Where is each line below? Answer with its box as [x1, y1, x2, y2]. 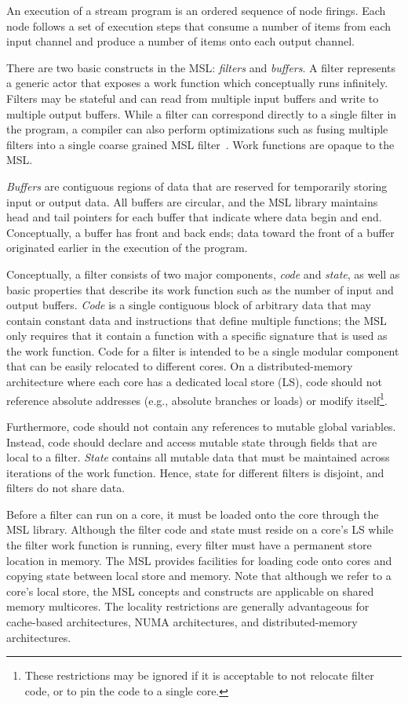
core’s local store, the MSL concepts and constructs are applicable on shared [6, 582, 374, 599]
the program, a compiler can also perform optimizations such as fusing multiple [6, 121, 388, 137]
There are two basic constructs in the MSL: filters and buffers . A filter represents [6, 59, 395, 75]
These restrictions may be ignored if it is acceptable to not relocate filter [24, 667, 374, 684]
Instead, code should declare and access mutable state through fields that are [6, 433, 377, 450]
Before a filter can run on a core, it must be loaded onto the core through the [6, 505, 379, 522]
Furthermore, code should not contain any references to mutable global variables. [6, 418, 396, 434]
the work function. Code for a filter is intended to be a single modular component [6, 342, 399, 359]
